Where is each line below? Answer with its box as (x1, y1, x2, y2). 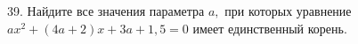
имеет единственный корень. (192, 18, 347, 37)
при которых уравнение (224, 2, 352, 19)
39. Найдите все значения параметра (7, 2, 205, 19)
